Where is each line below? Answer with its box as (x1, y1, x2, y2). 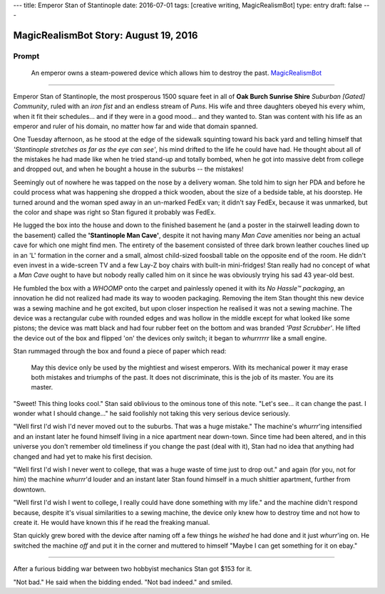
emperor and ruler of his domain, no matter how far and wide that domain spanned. (13, 122, 258, 130)
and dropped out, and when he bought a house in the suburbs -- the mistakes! (13, 165, 244, 174)
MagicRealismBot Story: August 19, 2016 (13, 29, 198, 42)
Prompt (13, 51, 40, 61)
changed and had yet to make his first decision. (13, 452, 153, 461)
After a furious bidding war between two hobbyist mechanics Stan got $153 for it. (13, 565, 252, 573)
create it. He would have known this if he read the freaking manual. (13, 518, 210, 526)
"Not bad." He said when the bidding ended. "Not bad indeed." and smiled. (13, 578, 233, 586)
